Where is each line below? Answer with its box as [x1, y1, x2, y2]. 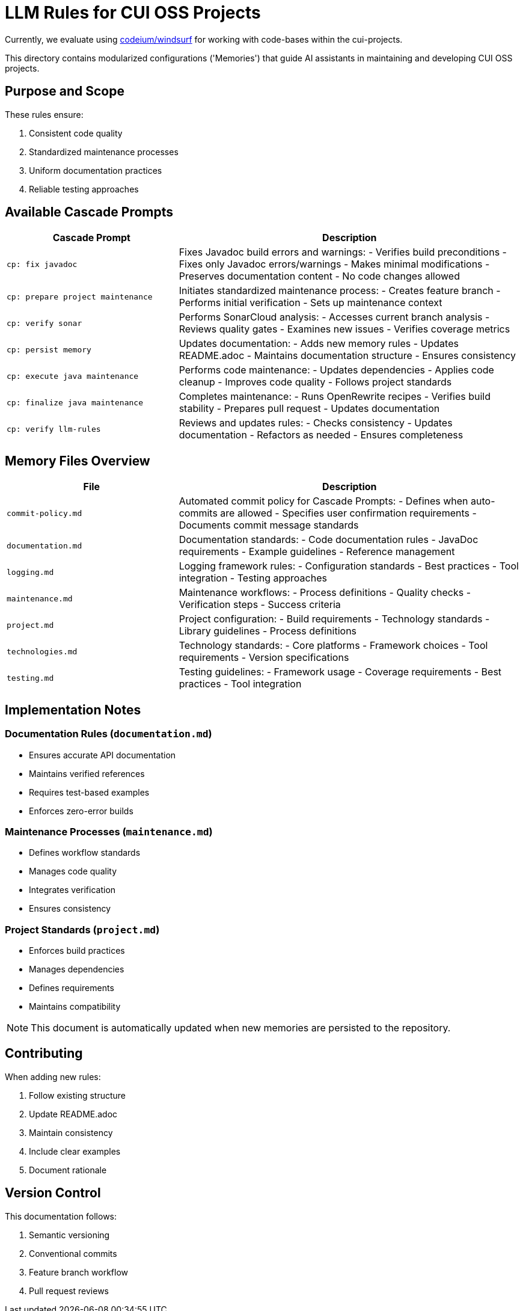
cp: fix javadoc [7, 259, 78, 269]
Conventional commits [29, 1248, 117, 1259]
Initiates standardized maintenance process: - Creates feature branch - [179, 284, 501, 297]
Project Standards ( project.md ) [5, 923, 160, 936]
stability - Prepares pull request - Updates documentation [179, 402, 440, 415]
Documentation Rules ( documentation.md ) [5, 728, 212, 740]
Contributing [5, 1046, 83, 1061]
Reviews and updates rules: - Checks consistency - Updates [179, 417, 453, 429]
